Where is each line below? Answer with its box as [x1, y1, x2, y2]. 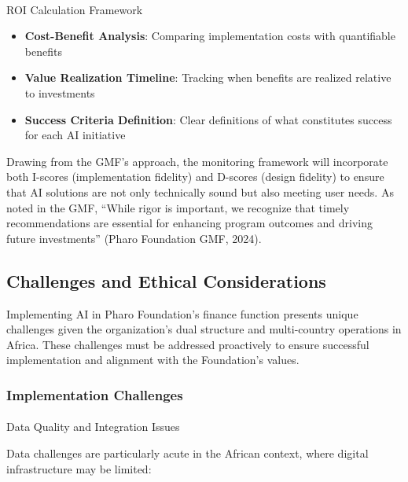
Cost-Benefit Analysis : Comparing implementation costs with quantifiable [24, 28, 395, 44]
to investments [24, 84, 95, 101]
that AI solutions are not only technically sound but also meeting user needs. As [6, 183, 394, 200]
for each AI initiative [24, 127, 126, 143]
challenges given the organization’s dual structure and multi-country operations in [6, 321, 402, 337]
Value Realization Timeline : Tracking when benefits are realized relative [24, 69, 391, 86]
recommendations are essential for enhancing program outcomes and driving [6, 215, 373, 231]
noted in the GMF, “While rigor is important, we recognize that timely [6, 199, 350, 215]
